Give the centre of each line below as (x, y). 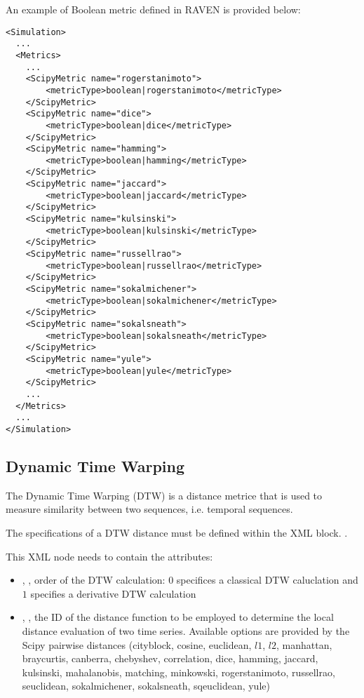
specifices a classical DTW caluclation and (267, 580)
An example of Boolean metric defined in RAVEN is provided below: (153, 9)
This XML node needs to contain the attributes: (109, 556)
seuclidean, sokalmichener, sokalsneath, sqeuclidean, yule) (146, 686)
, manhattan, (304, 644)
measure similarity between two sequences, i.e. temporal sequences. (149, 509)
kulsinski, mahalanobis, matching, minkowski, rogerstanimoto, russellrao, (178, 672)
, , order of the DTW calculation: (94, 580)
